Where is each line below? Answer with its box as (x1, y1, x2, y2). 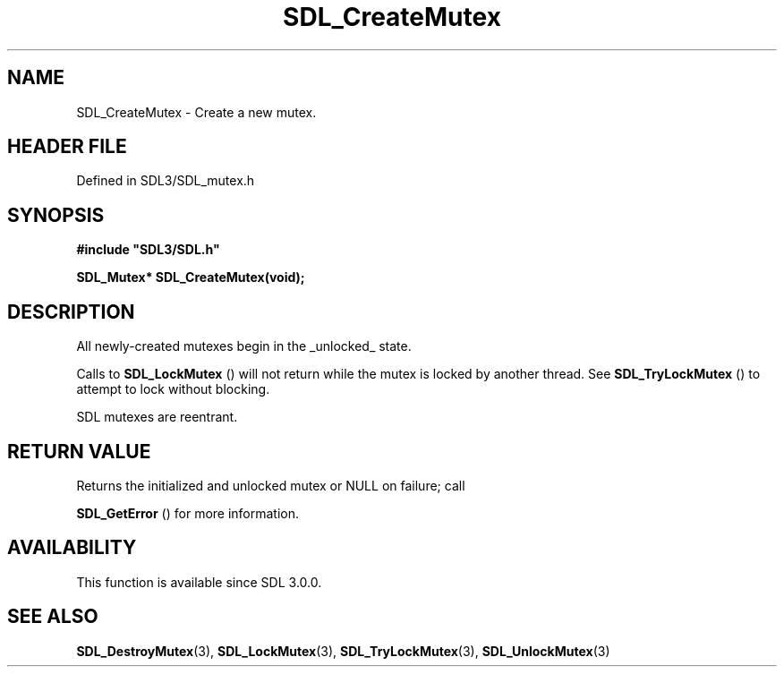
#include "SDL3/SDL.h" (76, 242, 220, 258)
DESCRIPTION (7, 300, 135, 323)
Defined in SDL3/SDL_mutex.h (76, 173, 255, 189)
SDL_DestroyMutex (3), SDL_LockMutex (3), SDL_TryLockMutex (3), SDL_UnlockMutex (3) (76, 643, 610, 659)
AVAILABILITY (7, 536, 137, 559)
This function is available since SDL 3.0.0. (76, 574, 322, 590)
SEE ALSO (7, 605, 98, 628)
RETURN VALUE (7, 439, 151, 463)
